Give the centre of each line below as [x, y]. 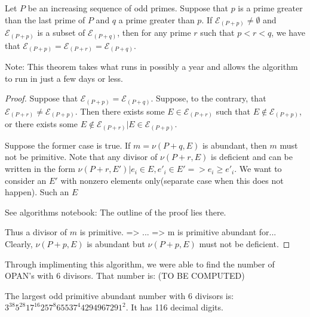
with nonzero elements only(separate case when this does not [172, 180]
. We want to [258, 169]
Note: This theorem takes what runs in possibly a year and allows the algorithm [151, 67]
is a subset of [61, 33]
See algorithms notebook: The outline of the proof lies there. [116, 212]
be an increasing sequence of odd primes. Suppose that [128, 8]
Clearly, [19, 244]
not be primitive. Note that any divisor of [81, 157]
